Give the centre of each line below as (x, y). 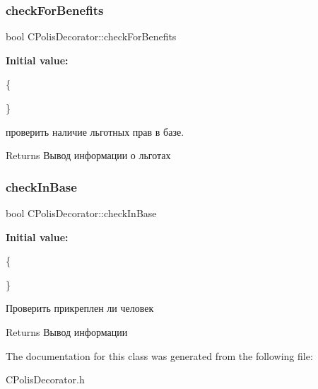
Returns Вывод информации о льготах (88, 155)
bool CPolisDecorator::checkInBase (81, 213)
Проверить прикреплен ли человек (80, 308)
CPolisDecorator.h (45, 379)
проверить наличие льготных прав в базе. (95, 131)
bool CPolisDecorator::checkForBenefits (91, 36)
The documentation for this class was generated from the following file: (159, 355)
